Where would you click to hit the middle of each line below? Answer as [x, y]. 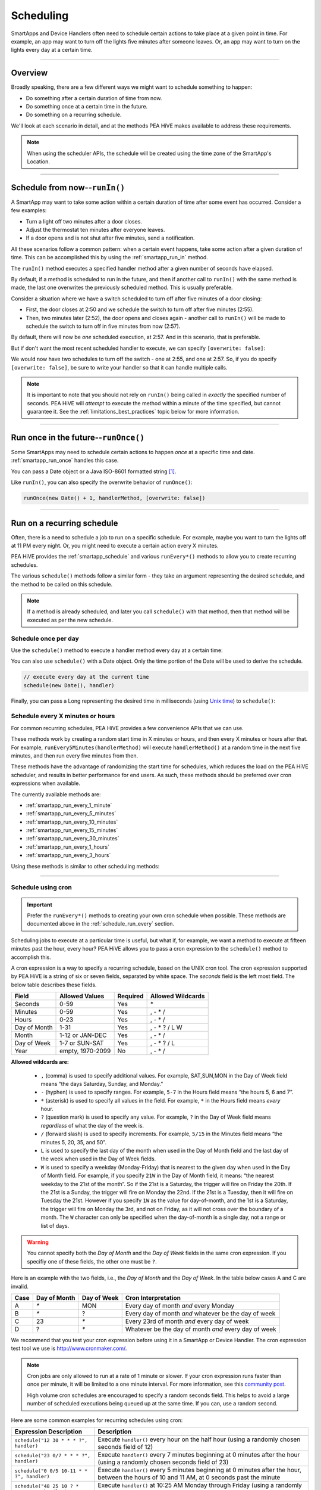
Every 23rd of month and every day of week [187, 1321]
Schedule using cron [42, 887]
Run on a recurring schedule [64, 523]
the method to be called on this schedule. [62, 584]
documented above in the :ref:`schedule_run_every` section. [101, 924]
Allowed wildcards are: [40, 1062]
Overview [29, 73]
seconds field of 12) [125, 1447]
